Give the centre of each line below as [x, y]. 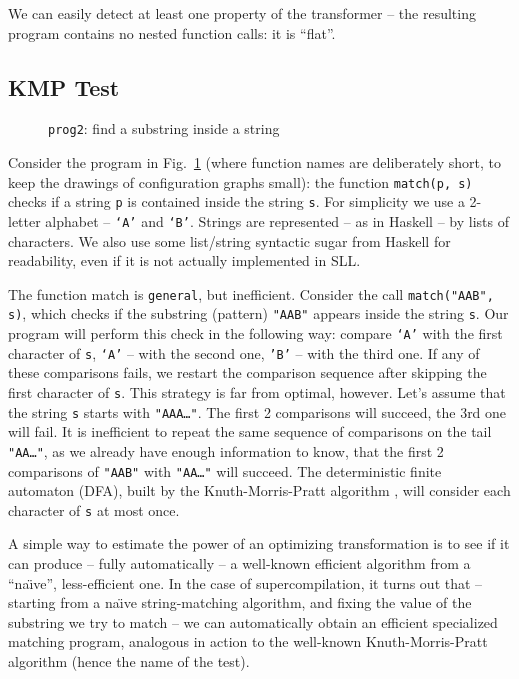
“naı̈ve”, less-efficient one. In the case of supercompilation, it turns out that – [245, 582]
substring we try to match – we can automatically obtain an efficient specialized [253, 621]
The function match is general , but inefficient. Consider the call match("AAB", [251, 293]
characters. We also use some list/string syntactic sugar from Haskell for [229, 240]
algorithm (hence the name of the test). [129, 661]
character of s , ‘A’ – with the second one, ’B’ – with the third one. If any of [244, 352]
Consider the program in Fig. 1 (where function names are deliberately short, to [255, 162]
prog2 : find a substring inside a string [164, 128]
